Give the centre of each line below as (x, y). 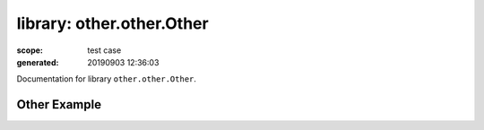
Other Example (59, 104)
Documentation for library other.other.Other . (107, 79)
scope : (30, 50)
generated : (38, 62)
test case (104, 50)
